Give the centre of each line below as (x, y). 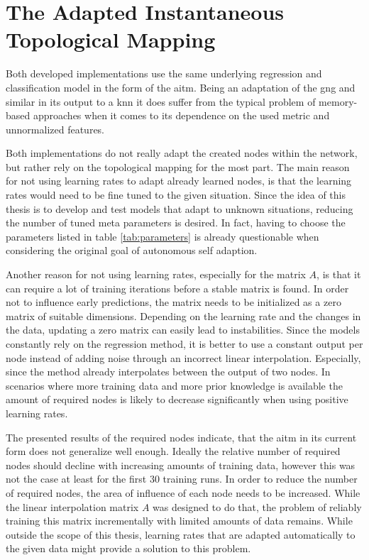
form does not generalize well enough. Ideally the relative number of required (173, 451)
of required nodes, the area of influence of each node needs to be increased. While (183, 492)
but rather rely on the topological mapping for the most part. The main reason (178, 166)
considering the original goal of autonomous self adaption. (132, 250)
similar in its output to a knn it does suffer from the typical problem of (161, 101)
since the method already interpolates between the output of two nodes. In (168, 372)
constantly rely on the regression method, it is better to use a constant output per (184, 344)
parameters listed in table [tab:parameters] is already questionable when (163, 236)
